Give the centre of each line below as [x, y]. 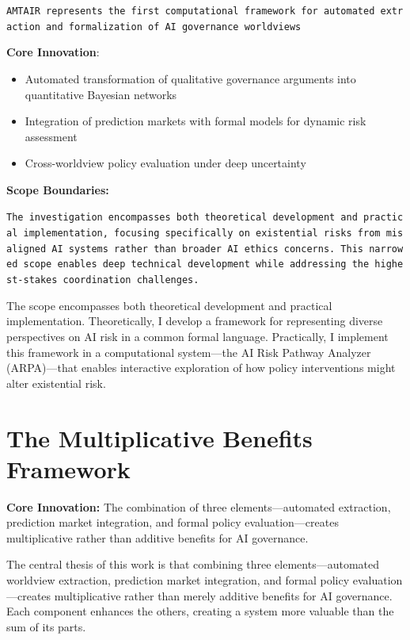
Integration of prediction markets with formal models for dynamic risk [196, 121]
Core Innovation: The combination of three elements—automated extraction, [199, 506]
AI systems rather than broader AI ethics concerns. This [208, 249]
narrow [386, 249]
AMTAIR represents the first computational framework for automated [191, 11]
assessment [51, 136]
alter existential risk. [56, 383]
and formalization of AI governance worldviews [174, 27]
